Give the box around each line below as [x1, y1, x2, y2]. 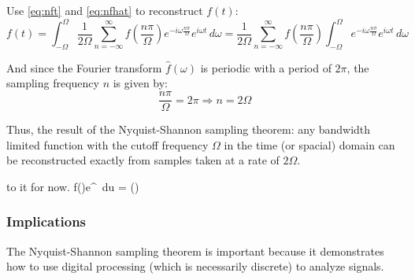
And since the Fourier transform [6, 59, 162, 76]
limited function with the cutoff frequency [6, 136, 209, 153]
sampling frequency [6, 75, 99, 91]
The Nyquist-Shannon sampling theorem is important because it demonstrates [6, 242, 384, 259]
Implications [6, 212, 87, 231]
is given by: [113, 75, 169, 91]
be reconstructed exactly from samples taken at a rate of [6, 152, 280, 168]
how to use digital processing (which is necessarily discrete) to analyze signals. [6, 258, 384, 274]
